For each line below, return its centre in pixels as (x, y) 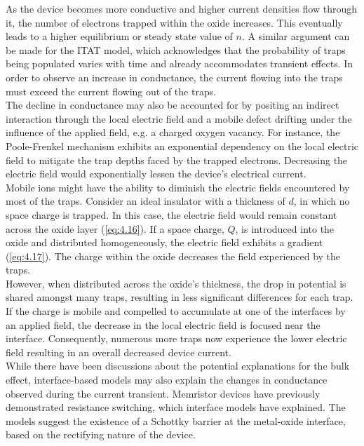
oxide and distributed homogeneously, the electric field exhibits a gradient (164, 242)
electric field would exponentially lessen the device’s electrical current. (156, 174)
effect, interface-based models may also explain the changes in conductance (167, 380)
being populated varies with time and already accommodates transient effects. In (180, 63)
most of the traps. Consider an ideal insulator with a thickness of (146, 201)
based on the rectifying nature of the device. (101, 434)
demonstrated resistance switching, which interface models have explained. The (176, 407)
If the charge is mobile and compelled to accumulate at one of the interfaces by (176, 311)
